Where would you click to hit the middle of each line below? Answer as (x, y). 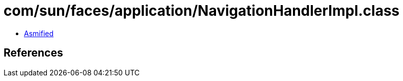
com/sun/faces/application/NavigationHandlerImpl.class (202, 11)
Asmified (39, 33)
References (33, 53)
